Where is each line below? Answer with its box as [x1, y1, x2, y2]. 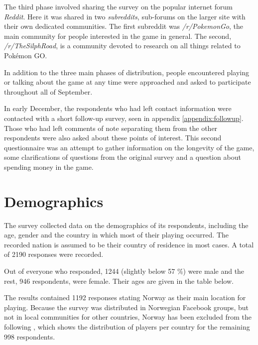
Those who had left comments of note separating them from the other [4, 122, 218, 133]
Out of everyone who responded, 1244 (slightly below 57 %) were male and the [4, 266, 245, 276]
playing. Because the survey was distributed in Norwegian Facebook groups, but [4, 302, 249, 312]
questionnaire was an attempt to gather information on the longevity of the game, [4, 142, 255, 152]
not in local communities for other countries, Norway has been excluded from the [4, 312, 252, 322]
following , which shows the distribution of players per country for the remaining [4, 321, 250, 332]
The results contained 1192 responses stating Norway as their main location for [4, 292, 246, 303]
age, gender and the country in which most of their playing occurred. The [4, 230, 229, 240]
